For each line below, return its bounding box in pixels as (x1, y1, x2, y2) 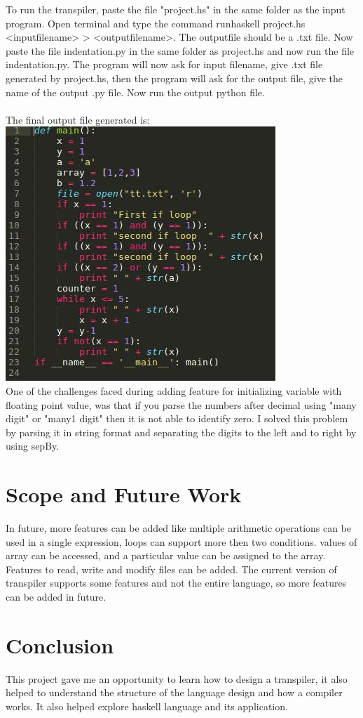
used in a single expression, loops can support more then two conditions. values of (6, 534, 357, 549)
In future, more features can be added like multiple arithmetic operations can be (6, 521, 352, 535)
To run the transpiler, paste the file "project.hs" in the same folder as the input (6, 2, 345, 16)
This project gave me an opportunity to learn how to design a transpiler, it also (6, 671, 348, 686)
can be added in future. (6, 589, 107, 603)
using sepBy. (6, 438, 60, 453)
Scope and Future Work (6, 480, 242, 509)
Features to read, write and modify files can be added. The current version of (6, 561, 337, 576)
